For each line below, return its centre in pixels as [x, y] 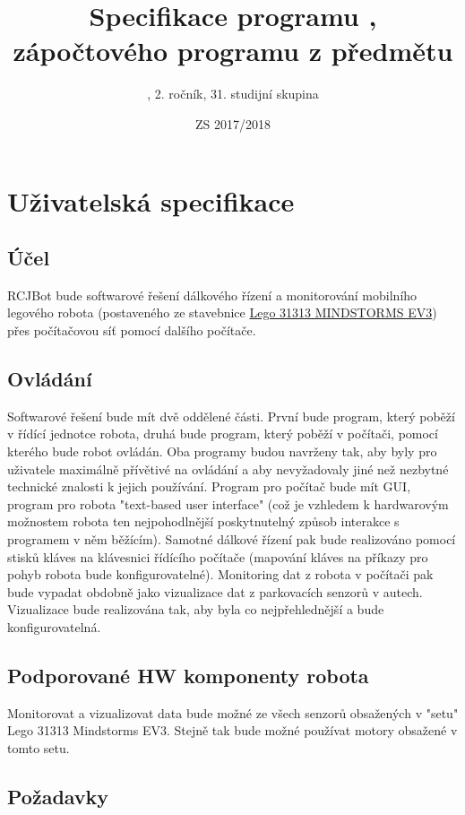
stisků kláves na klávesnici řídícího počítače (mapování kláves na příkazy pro [218, 556]
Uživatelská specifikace [151, 200]
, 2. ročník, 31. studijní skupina [233, 94]
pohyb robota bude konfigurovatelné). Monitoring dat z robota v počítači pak [220, 574]
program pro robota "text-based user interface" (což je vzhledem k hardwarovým [228, 503]
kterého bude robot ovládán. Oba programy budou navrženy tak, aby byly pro [222, 451]
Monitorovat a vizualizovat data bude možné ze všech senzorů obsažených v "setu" [233, 712]
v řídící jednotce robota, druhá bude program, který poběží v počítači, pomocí [223, 434]
